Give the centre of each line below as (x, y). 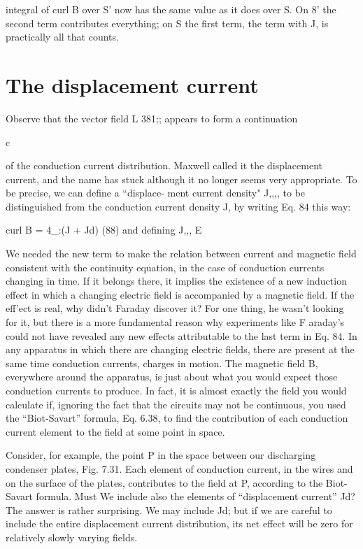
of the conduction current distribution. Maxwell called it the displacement (164, 165)
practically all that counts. (62, 37)
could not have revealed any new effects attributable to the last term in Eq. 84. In (181, 335)
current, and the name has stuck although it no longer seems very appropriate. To (181, 179)
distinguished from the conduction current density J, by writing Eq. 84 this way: (178, 206)
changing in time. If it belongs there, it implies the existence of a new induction (176, 281)
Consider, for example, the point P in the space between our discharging (161, 455)
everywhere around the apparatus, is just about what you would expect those (172, 377)
